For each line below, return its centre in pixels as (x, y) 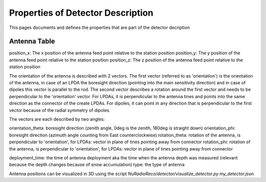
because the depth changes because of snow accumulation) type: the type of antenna (97, 165)
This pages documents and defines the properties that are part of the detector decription (100, 27)
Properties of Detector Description (81, 13)
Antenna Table (32, 41)
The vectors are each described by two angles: (57, 119)
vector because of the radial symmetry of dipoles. (60, 110)
